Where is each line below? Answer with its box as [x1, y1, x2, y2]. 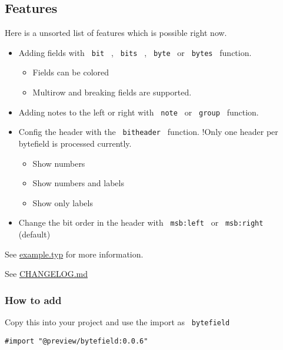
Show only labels [32, 196, 93, 209]
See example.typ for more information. [5, 247, 144, 260]
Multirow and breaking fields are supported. [32, 86, 192, 98]
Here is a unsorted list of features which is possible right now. [5, 27, 227, 39]
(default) [18, 227, 51, 240]
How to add [5, 292, 62, 307]
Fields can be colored [32, 66, 109, 78]
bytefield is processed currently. [18, 137, 132, 149]
